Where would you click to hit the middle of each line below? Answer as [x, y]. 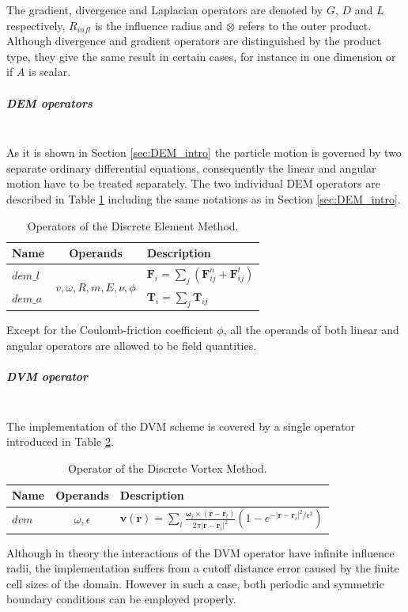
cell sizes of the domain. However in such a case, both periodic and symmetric [195, 583]
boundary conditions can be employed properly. [121, 599]
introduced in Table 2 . [60, 441]
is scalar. [50, 72]
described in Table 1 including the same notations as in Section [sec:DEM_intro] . [204, 198]
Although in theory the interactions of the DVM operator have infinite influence [200, 552]
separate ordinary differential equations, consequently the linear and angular [191, 167]
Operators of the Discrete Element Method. [133, 225]
